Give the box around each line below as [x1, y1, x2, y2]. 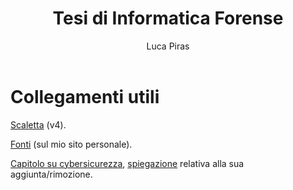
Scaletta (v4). [10, 118, 67, 131]
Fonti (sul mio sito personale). [10, 138, 133, 150]
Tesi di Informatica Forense [52, 7, 284, 30]
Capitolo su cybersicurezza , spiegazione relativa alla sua [10, 157, 245, 169]
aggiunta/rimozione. [10, 168, 93, 180]
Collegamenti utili [10, 85, 160, 108]
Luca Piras [146, 40, 190, 52]
